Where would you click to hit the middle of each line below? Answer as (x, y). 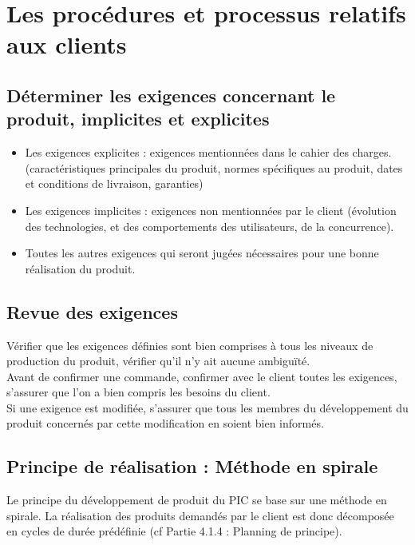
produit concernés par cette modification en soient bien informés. (165, 423)
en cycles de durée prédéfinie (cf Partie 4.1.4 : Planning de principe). (174, 531)
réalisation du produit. (80, 268)
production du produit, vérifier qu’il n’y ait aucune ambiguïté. (158, 361)
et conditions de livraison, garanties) (114, 183)
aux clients (67, 44)
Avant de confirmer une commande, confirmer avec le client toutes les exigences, (202, 376)
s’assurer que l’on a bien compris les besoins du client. (138, 392)
